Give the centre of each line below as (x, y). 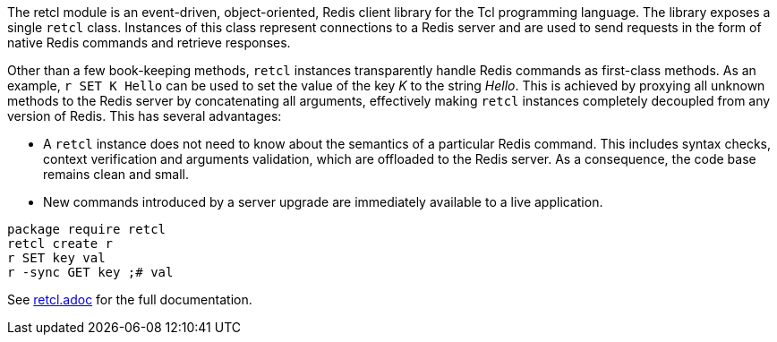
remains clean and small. (116, 174)
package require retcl (87, 229)
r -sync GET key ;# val (90, 272)
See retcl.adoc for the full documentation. (130, 299)
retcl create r (60, 244)
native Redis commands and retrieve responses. (149, 43)
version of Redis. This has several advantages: (145, 116)
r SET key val (56, 258)
